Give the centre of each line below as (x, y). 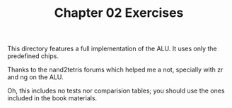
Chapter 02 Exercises (119, 13)
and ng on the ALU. (35, 77)
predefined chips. (33, 56)
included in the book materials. (52, 98)
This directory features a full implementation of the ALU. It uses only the (112, 49)
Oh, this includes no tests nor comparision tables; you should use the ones (116, 91)
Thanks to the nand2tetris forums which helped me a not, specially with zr (115, 70)
